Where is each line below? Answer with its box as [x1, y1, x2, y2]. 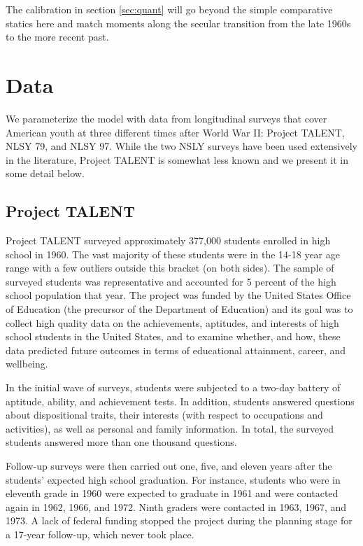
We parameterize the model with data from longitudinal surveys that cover [6, 111, 327, 125]
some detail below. [6, 166, 85, 181]
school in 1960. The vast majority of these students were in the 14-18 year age [6, 246, 340, 261]
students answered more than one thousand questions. [6, 435, 237, 449]
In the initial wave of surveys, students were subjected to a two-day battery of [6, 380, 341, 395]
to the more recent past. [6, 29, 109, 44]
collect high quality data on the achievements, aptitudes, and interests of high [6, 315, 339, 330]
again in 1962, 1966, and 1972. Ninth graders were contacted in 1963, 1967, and [6, 499, 347, 514]
